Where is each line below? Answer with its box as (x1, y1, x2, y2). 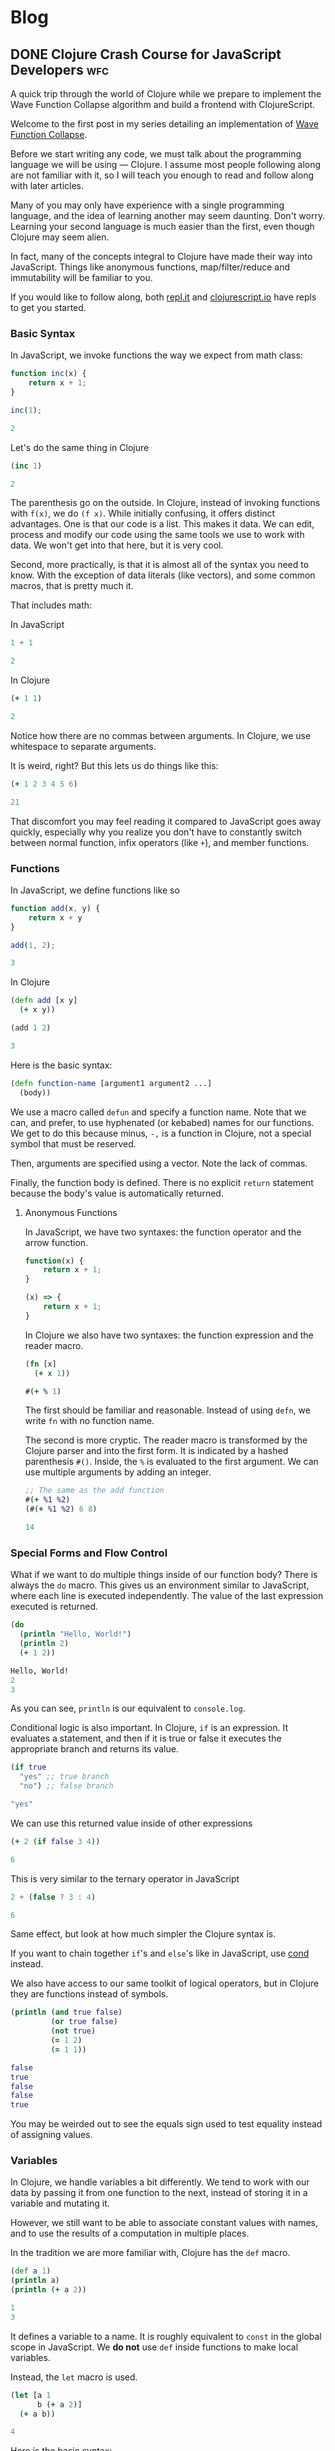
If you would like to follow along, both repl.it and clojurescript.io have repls (10, 291, 317, 303)
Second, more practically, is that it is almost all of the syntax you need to (10, 559, 310, 571)
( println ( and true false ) (10, 2007, 123, 2018)
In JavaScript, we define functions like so (10, 884, 180, 896)
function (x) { (24, 1256, 84, 1266)
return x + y (28, 912, 83, 923)
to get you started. (10, 302, 87, 313)
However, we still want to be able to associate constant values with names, (10, 2217, 319, 2229)
